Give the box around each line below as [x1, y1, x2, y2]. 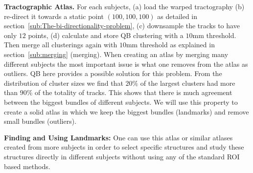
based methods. [4, 161, 50, 171]
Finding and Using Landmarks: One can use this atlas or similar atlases [4, 132, 233, 142]
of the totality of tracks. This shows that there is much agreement [35, 87, 232, 97]
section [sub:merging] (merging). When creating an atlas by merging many [4, 49, 229, 59]
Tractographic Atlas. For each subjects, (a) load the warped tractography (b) [4, 1, 245, 11]
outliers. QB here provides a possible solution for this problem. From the [4, 68, 222, 78]
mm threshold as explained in [126, 39, 215, 50]
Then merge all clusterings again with [4, 39, 117, 50]
